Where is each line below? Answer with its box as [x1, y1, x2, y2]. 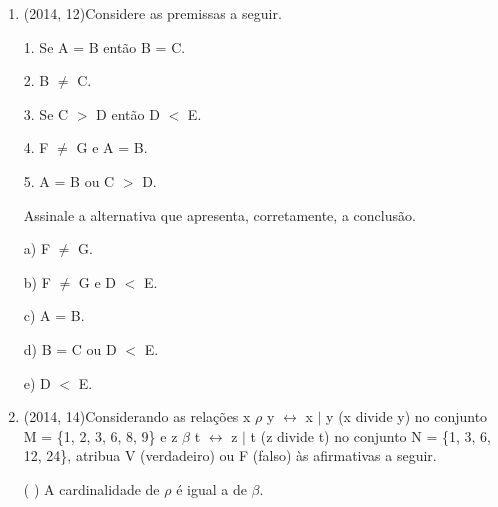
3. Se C [23, 103, 69, 124]
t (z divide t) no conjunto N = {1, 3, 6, [250, 425, 491, 446]
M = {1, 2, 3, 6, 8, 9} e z [23, 425, 178, 446]
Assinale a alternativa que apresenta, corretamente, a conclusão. [23, 204, 416, 225]
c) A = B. [23, 305, 85, 326]
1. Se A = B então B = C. [23, 36, 186, 57]
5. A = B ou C [23, 170, 115, 191]
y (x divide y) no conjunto [326, 406, 488, 427]
